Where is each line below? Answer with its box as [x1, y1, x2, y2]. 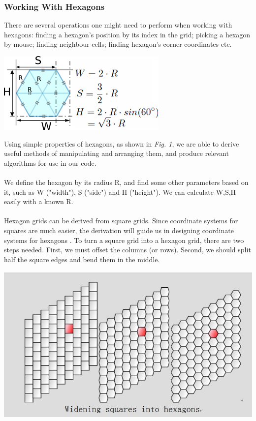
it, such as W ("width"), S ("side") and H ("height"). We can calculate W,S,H [4, 186, 236, 197]
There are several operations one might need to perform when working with [4, 20, 232, 30]
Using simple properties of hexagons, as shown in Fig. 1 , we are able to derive [4, 138, 239, 149]
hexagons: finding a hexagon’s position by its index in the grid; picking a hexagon [4, 29, 251, 39]
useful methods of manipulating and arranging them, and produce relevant [4, 148, 229, 158]
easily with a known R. [4, 196, 73, 207]
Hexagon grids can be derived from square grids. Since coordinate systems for [4, 215, 238, 226]
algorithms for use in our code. [4, 157, 96, 168]
